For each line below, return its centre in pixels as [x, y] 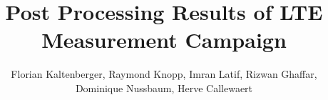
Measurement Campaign [164, 40]
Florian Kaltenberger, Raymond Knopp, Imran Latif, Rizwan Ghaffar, [164, 74]
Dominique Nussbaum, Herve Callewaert [164, 87]
